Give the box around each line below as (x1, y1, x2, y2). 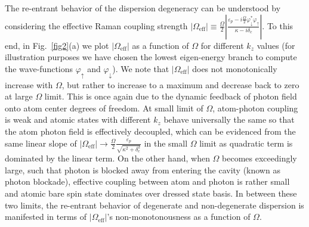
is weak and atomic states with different (5, 113, 151, 126)
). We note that (112, 62, 169, 74)
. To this (262, 19, 293, 32)
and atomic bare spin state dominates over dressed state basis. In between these (5, 187, 297, 200)
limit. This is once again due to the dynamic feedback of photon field (44, 90, 297, 102)
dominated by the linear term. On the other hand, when (5, 152, 210, 164)
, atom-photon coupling (212, 101, 298, 114)
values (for (257, 39, 295, 51)
